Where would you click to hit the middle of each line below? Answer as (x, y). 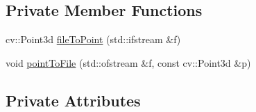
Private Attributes (73, 100)
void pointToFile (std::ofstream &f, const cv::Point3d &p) (128, 62)
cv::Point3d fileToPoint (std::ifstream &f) (93, 39)
